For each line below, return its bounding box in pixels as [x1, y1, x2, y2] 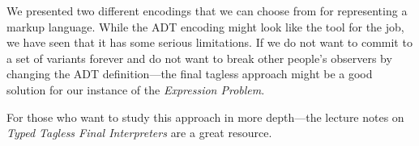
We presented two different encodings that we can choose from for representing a [6, 2, 408, 19]
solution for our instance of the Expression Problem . [6, 81, 265, 98]
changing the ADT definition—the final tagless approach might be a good [6, 65, 373, 82]
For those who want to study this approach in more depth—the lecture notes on [6, 108, 404, 125]
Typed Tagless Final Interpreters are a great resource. [6, 124, 272, 141]
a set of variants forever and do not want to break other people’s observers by [6, 49, 392, 66]
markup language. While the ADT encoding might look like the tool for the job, [6, 18, 404, 35]
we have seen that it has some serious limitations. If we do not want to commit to [6, 34, 413, 51]
